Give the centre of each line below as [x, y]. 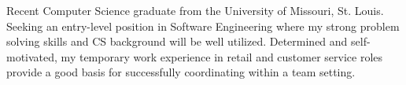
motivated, [32, 56]
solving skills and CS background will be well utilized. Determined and [177, 41]
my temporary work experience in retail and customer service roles [222, 56]
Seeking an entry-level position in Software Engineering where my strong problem [203, 26]
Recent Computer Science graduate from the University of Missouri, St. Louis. [195, 10]
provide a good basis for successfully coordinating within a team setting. [181, 72]
